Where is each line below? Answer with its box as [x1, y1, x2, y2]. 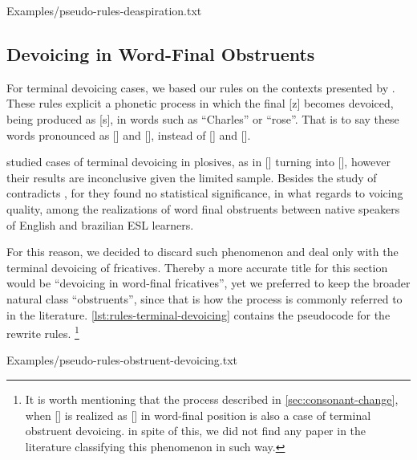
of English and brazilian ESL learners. [6, 216, 194, 233]
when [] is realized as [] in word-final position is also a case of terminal [25, 406, 371, 423]
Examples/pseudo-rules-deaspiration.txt [6, 2, 202, 18]
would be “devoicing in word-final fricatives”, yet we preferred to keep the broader [6, 275, 411, 291]
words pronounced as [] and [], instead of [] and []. [6, 126, 251, 143]
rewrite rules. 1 [6, 323, 79, 341]
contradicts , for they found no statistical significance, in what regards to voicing [6, 185, 403, 202]
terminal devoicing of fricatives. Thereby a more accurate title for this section [6, 258, 388, 275]
